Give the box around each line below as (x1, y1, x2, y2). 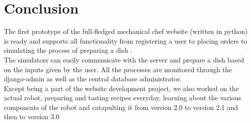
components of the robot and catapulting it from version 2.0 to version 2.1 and (4, 102, 238, 112)
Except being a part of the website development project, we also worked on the (4, 83, 239, 93)
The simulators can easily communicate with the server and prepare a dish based (4, 54, 244, 64)
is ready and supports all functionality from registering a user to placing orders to (4, 35, 247, 46)
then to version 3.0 (4, 111, 60, 122)
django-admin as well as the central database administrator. (4, 74, 182, 84)
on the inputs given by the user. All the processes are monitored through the (4, 64, 232, 74)
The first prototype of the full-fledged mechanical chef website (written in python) (4, 26, 248, 36)
